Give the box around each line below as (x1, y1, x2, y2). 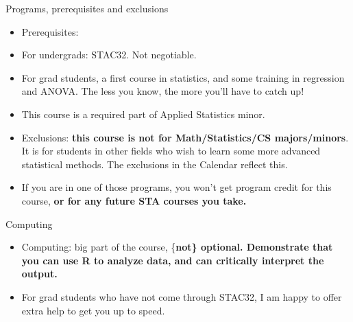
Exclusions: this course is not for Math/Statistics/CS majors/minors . (21, 130, 349, 144)
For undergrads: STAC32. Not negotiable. (21, 47, 197, 62)
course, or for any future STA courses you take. (21, 193, 247, 207)
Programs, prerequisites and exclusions (5, 1, 169, 15)
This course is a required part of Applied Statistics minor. (21, 106, 265, 121)
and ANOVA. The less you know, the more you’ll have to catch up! (21, 84, 304, 98)
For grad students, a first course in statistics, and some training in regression (21, 70, 345, 84)
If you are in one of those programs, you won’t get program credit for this (21, 180, 332, 194)
